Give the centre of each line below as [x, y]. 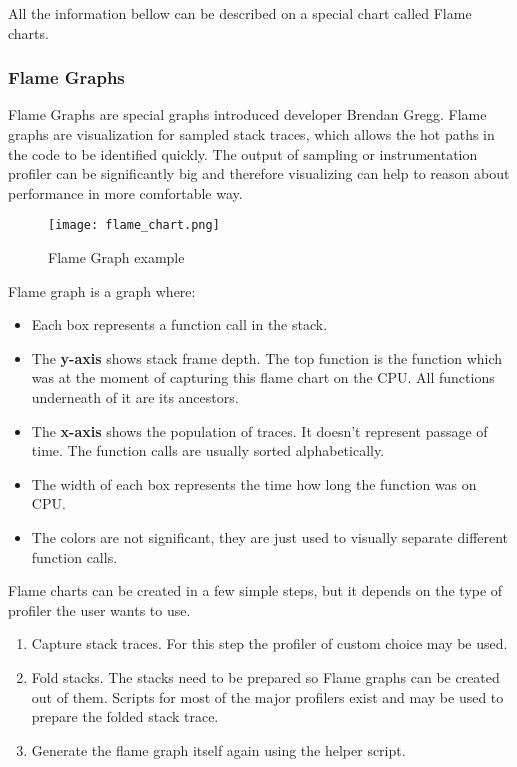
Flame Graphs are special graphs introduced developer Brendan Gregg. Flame [247, 114]
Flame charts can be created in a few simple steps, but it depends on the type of [255, 590]
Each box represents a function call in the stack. [179, 324]
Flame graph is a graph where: [102, 290]
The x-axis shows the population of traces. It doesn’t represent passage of [259, 430]
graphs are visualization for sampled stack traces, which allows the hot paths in [251, 134]
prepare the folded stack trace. [125, 716]
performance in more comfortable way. [125, 192]
